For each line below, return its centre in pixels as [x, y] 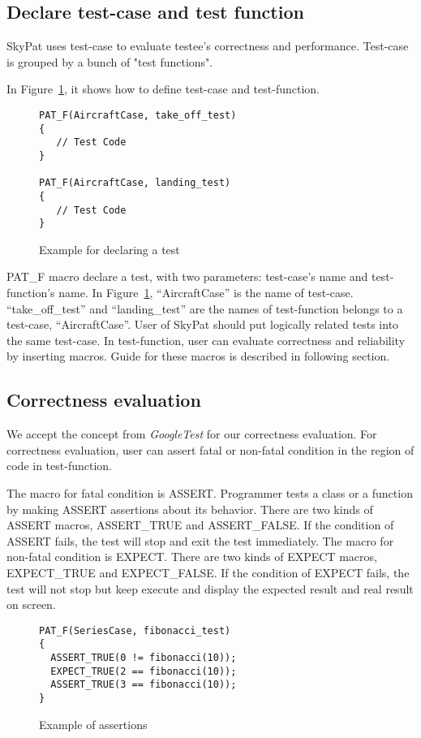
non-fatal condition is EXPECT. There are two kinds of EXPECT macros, [192, 557]
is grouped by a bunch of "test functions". [110, 61]
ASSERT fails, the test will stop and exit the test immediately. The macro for [200, 540]
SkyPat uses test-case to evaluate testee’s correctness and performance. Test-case [208, 46]
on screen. [31, 604]
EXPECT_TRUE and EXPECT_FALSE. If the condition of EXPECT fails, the [208, 572]
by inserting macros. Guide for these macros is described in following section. [198, 356]
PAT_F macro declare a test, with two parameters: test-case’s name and [187, 276]
